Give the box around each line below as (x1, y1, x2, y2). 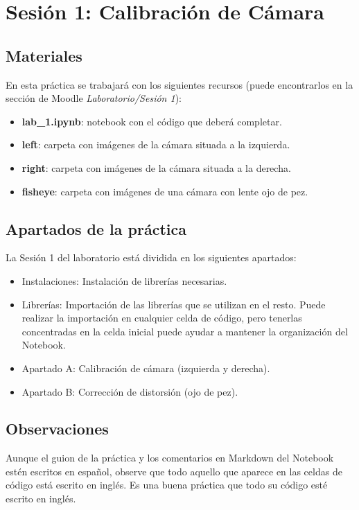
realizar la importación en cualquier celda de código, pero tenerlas (21, 310, 302, 325)
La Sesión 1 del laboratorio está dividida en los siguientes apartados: (6, 250, 297, 265)
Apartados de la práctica (6, 218, 186, 239)
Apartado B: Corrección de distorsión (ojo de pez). (21, 384, 238, 398)
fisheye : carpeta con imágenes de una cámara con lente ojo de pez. (21, 184, 308, 198)
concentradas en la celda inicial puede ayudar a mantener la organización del (21, 324, 348, 338)
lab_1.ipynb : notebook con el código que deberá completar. (21, 114, 282, 128)
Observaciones (6, 418, 109, 439)
